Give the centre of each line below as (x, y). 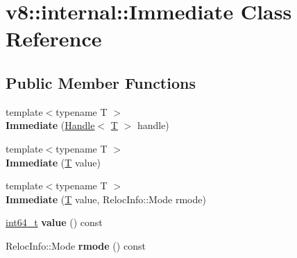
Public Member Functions (101, 82)
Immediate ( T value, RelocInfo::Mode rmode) (106, 199)
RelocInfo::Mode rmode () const (76, 245)
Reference (54, 38)
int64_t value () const (54, 222)
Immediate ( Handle (50, 125)
